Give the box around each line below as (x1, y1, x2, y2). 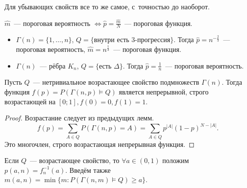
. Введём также (65, 164, 111, 175)
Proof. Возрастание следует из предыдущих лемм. (4, 113, 154, 123)
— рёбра (40, 60, 66, 70)
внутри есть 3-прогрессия (94, 37, 171, 44)
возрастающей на (4, 96, 56, 106)
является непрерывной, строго (119, 87, 209, 97)
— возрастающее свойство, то (29, 155, 120, 165)
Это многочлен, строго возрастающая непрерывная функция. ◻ (4, 139, 195, 149)
